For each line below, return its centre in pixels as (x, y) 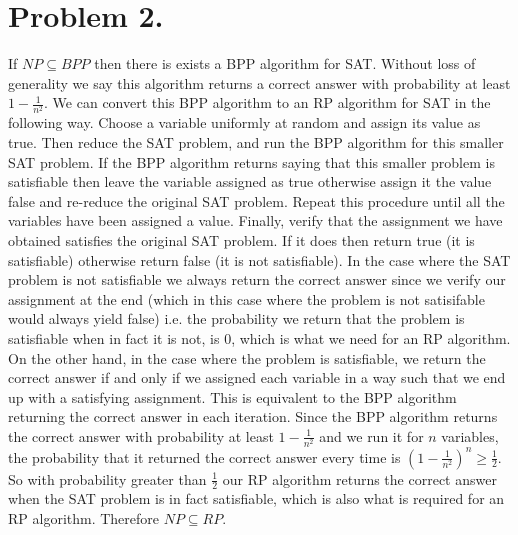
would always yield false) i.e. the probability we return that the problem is (236, 318)
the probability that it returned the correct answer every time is (204, 456)
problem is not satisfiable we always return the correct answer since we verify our (257, 279)
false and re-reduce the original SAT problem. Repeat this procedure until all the (256, 200)
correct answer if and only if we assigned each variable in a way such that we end (257, 377)
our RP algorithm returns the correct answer (359, 478)
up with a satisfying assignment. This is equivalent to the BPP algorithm (232, 396)
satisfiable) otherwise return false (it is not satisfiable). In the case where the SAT (259, 259)
